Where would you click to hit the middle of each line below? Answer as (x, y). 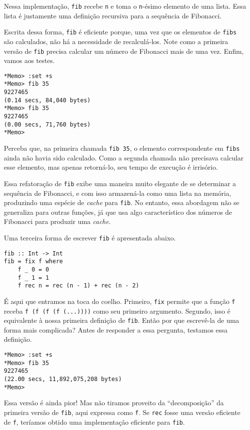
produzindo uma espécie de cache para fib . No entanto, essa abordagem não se (122, 202)
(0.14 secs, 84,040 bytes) (47, 100)
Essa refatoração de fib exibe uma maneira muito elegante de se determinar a (120, 183)
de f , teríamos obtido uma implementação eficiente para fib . (94, 422)
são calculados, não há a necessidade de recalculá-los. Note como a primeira (116, 41)
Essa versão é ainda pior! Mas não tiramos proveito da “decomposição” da (114, 403)
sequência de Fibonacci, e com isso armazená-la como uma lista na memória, (118, 193)
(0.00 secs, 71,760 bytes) (47, 124)
